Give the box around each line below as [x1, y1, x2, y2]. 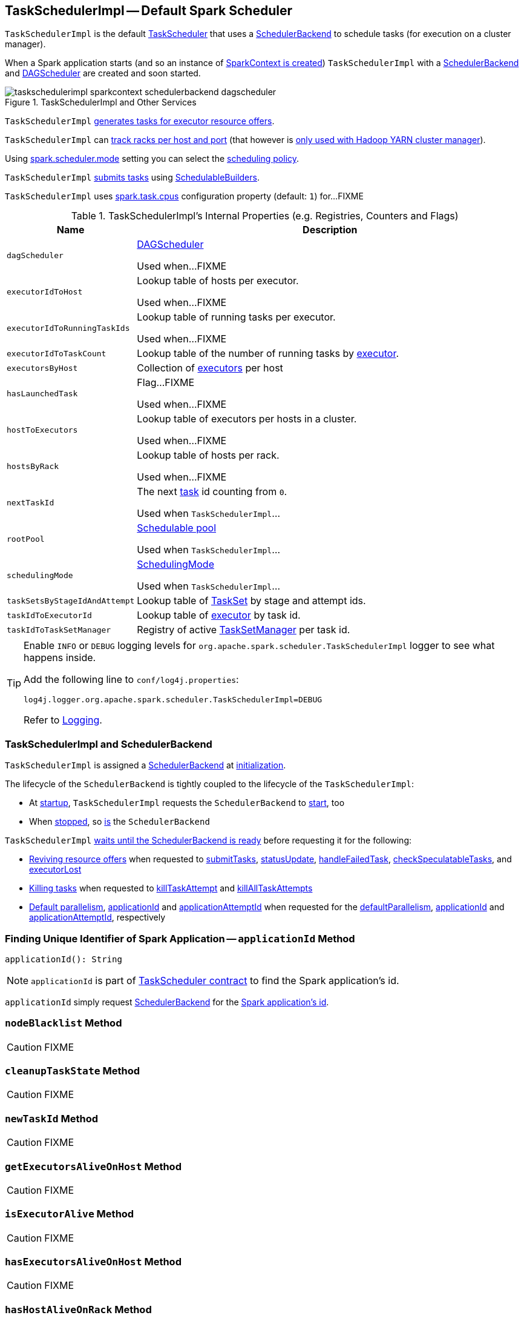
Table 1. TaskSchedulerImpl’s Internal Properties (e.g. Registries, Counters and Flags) [71, 210, 459, 222]
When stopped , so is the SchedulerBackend [29, 816, 210, 827]
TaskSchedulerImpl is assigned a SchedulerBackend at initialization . [5, 760, 286, 771]
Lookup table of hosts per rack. [137, 449, 280, 462]
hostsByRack [7, 461, 59, 471]
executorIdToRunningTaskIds [7, 323, 130, 333]
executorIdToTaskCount [7, 348, 106, 358]
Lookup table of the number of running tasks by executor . [137, 347, 399, 360]
